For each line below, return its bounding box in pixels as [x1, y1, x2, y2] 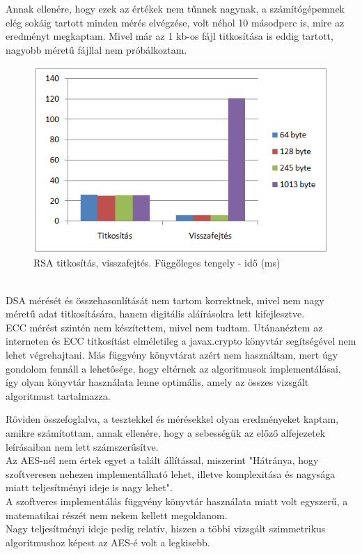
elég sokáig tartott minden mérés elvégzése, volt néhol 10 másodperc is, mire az [6, 15, 345, 29]
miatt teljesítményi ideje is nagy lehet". [6, 480, 173, 495]
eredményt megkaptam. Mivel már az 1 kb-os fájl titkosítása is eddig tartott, [6, 29, 333, 43]
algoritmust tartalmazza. [6, 388, 111, 403]
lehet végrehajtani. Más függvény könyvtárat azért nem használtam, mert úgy [6, 347, 338, 361]
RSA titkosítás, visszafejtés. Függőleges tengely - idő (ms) [33, 255, 281, 270]
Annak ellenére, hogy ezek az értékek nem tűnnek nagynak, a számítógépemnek [6, 1, 345, 15]
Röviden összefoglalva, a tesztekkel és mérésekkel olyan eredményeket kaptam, [6, 412, 339, 426]
